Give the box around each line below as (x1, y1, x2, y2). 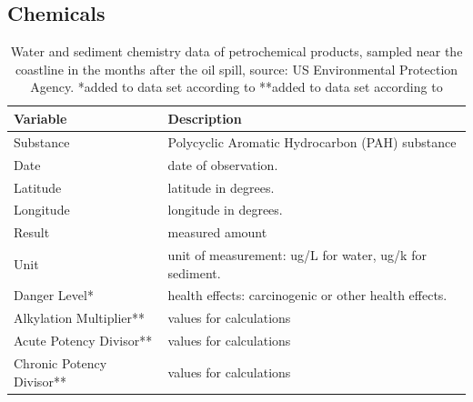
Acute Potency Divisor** (14, 331, 153, 350)
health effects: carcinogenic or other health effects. (167, 286, 448, 305)
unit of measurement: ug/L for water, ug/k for (167, 246, 427, 265)
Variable (14, 108, 67, 127)
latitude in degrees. (167, 177, 275, 196)
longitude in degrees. (167, 200, 283, 219)
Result (14, 223, 50, 242)
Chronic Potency (14, 354, 107, 373)
